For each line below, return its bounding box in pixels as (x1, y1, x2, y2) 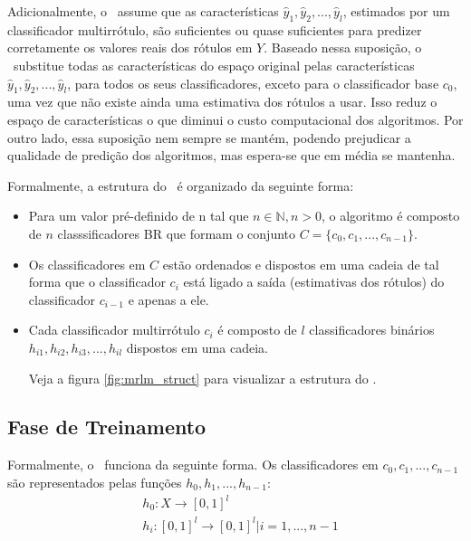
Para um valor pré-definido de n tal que (28, 206, 249, 225)
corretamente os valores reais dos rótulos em (7, 38, 253, 57)
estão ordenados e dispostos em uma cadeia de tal (162, 254, 439, 273)
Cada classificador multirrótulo (28, 320, 200, 339)
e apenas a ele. (128, 289, 209, 308)
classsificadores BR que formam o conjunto (57, 223, 296, 242)
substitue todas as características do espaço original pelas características (13, 55, 415, 74)
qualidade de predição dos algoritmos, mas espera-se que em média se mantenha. (7, 146, 456, 165)
